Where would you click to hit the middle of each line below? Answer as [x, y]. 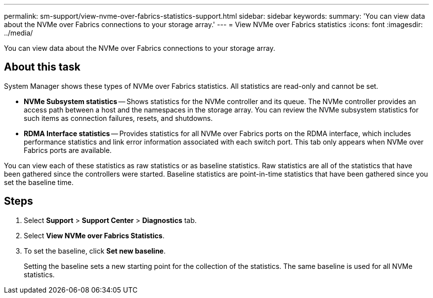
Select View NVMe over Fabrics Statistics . [94, 235]
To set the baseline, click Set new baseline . [95, 251]
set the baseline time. [39, 182]
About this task [42, 67]
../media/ [19, 33]
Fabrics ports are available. [68, 150]
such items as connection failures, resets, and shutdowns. [118, 118]
